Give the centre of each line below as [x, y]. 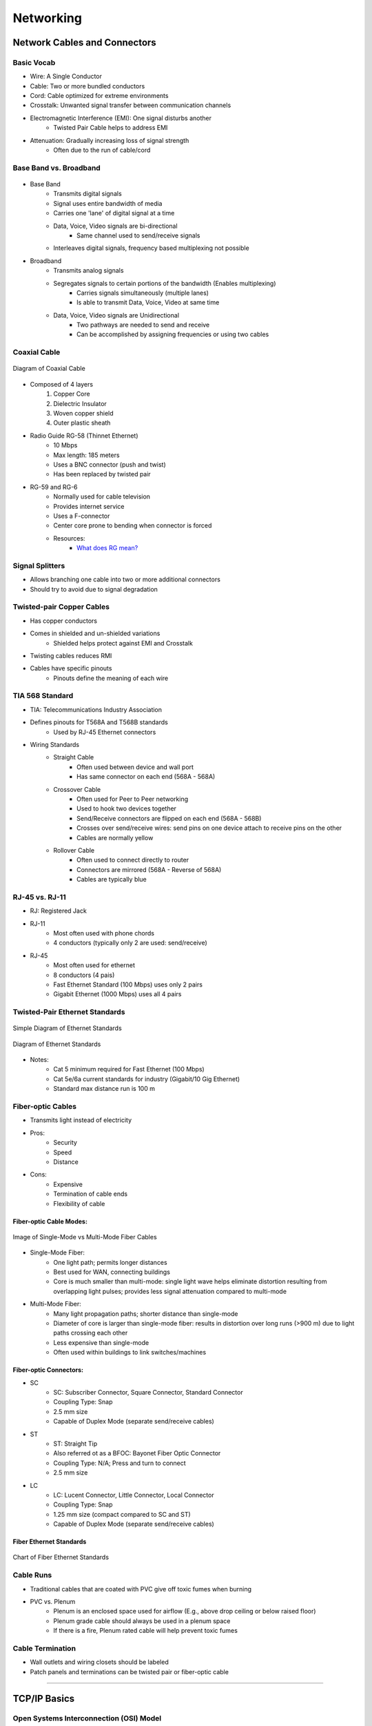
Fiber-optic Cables [45, 1107]
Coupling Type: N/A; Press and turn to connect [120, 1463]
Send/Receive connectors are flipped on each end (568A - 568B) [169, 818]
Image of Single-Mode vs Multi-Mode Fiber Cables [85, 1237]
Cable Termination [44, 1648]
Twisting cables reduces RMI [71, 655]
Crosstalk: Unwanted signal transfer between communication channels [131, 105]
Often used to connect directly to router [133, 860]
